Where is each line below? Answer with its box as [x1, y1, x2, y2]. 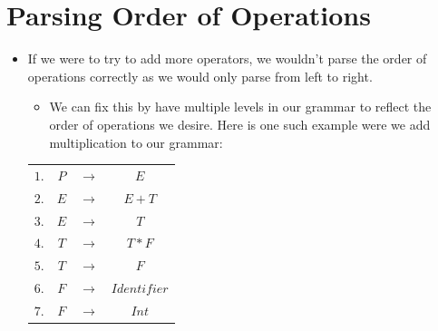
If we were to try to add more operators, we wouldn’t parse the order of [27, 49, 427, 68]
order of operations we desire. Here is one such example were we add [49, 114, 431, 133]
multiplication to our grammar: [49, 132, 223, 151]
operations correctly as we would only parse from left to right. [27, 66, 373, 85]
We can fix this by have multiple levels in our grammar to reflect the [49, 97, 432, 116]
